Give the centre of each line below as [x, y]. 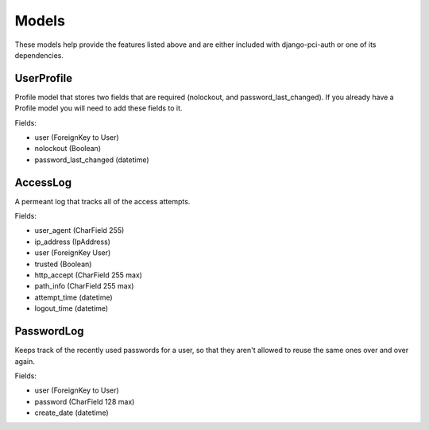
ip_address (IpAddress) [73, 242]
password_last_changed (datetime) [92, 160]
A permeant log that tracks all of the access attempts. [102, 201]
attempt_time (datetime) [73, 297]
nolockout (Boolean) [68, 149]
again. [25, 361]
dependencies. [39, 55]
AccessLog [43, 182]
